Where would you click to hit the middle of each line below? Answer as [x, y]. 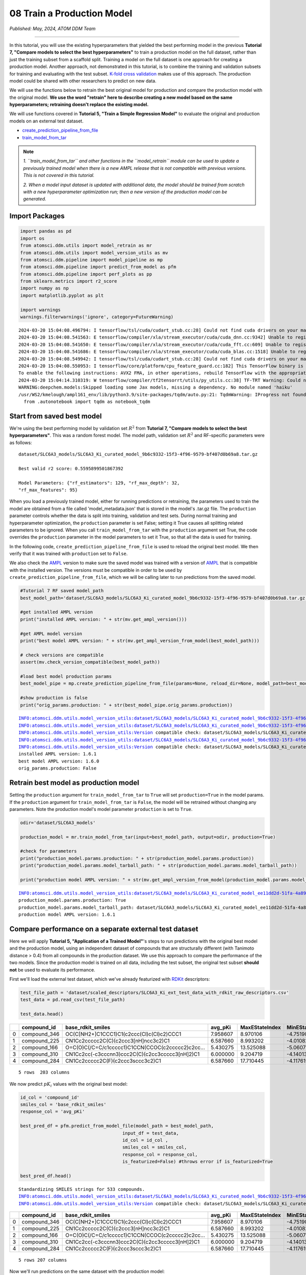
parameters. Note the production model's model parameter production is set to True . [101, 809]
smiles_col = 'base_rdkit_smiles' [63, 1104]
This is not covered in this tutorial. [59, 175]
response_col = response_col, [160, 1154]
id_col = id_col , [145, 1140]
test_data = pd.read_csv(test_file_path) [73, 1000]
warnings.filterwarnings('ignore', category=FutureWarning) [97, 317]
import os [32, 238]
